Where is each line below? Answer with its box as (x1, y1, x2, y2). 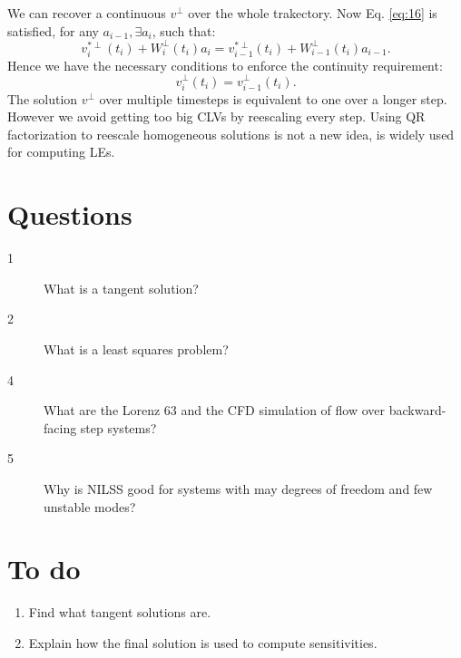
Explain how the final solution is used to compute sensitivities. (28, 633, 378, 652)
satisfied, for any (7, 21, 99, 40)
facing (44, 418, 77, 437)
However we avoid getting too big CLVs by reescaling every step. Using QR (7, 107, 426, 126)
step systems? (80, 418, 157, 437)
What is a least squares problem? (44, 339, 229, 358)
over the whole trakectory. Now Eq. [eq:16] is (188, 4, 437, 22)
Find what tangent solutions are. (28, 603, 211, 622)
